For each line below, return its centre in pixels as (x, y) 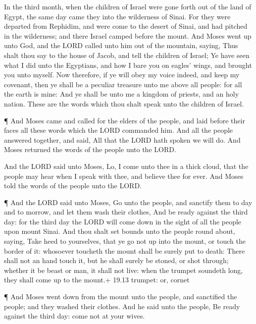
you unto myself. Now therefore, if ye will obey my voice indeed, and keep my (122, 75)
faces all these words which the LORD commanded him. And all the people (119, 130)
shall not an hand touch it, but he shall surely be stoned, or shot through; (116, 260)
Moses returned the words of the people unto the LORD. (90, 149)
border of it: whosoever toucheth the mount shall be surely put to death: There (125, 250)
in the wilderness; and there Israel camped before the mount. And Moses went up (128, 35)
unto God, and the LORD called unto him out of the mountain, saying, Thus (121, 45)
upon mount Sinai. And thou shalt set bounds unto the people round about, (120, 231)
